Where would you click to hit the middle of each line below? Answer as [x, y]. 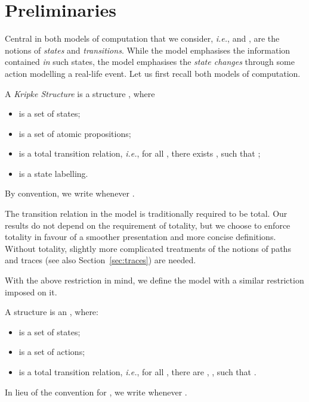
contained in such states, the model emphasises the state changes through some [150, 62]
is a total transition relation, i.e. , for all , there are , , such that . [137, 372]
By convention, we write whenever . [70, 193]
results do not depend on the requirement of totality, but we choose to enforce [148, 225]
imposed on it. [31, 292]
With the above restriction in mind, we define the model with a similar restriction [154, 280]
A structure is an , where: [52, 312]
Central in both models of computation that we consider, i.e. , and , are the [142, 38]
